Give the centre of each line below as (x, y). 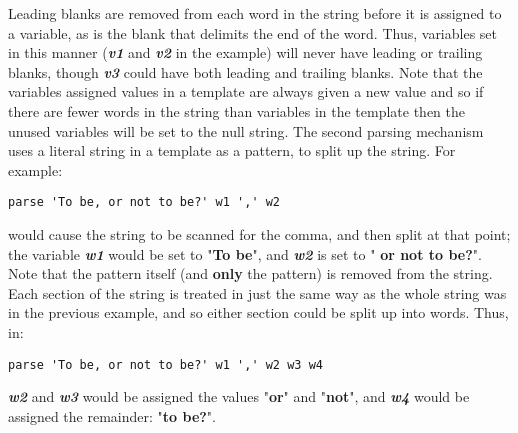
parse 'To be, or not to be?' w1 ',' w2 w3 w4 (165, 364)
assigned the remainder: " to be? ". (112, 415)
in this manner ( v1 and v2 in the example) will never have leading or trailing (245, 52)
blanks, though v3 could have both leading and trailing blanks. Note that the (245, 71)
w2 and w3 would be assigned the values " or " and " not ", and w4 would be (239, 396)
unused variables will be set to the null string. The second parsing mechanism (246, 130)
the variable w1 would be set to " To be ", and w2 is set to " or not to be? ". (245, 253)
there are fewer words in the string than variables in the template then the (237, 110)
